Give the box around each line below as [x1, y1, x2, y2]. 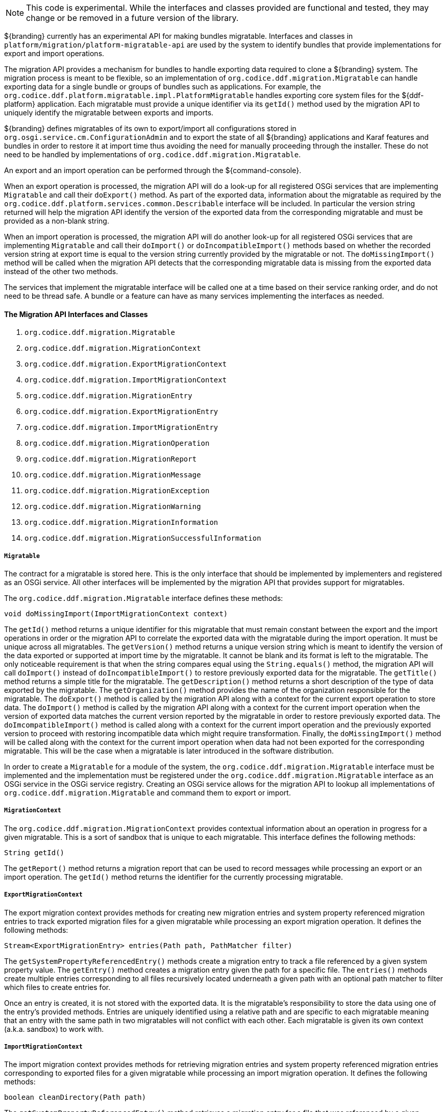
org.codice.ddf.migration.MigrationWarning [24, 502, 201, 511]
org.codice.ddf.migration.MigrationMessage [24, 471, 201, 479]
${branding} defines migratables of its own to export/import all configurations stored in [4, 124, 296, 133]
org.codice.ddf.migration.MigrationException [24, 487, 210, 495]
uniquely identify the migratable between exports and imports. [4, 108, 214, 117]
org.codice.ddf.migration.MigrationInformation [24, 518, 218, 527]
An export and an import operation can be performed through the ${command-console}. [4, 166, 302, 175]
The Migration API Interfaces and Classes [4, 309, 148, 319]
